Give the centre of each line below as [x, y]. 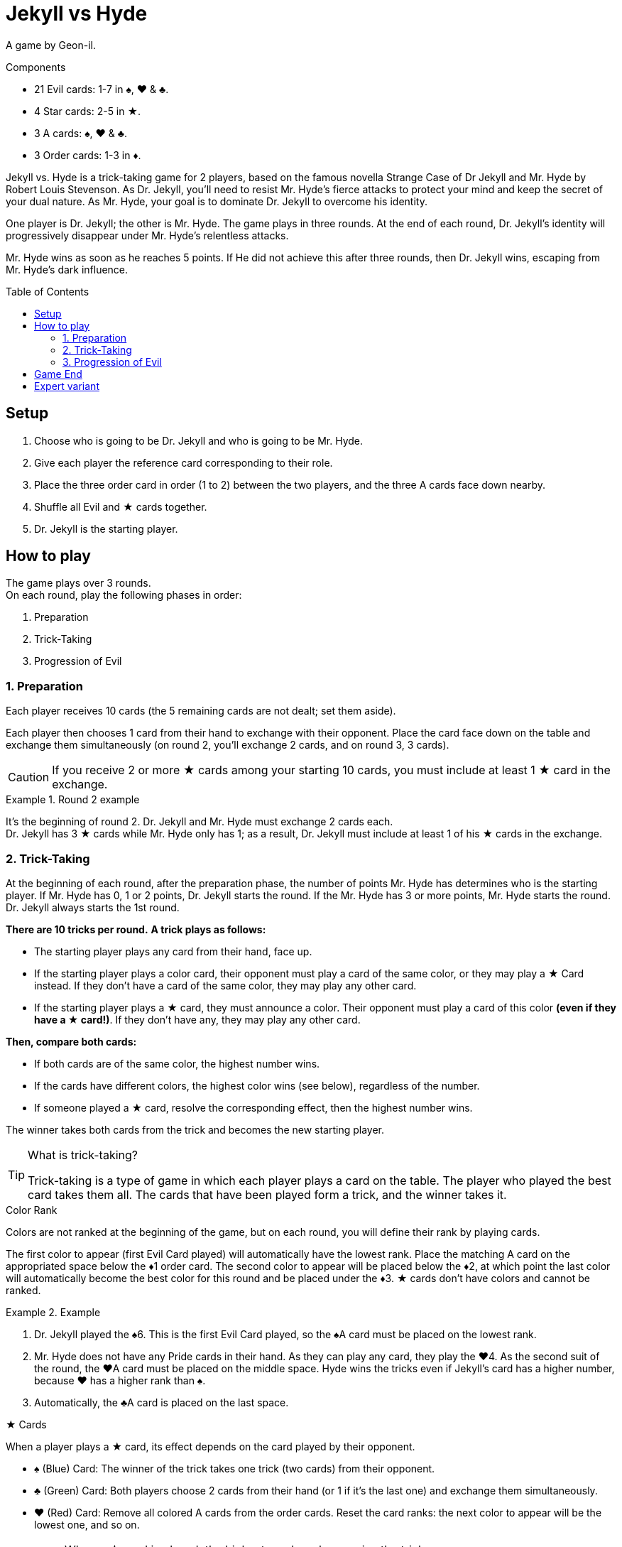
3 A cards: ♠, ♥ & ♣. [81, 133]
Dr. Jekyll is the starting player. [106, 528]
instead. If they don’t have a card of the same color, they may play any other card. [225, 985]
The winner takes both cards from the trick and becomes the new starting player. [195, 1129]
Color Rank [32, 1210]
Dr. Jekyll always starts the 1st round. [93, 907]
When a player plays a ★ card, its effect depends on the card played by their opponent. [211, 1446]
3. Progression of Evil [112, 362]
